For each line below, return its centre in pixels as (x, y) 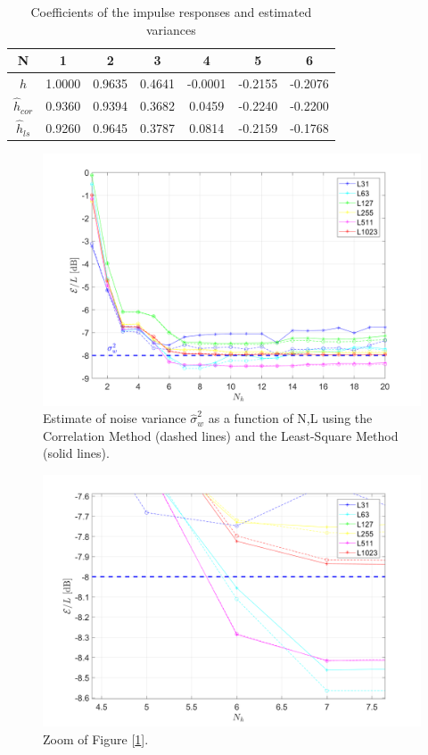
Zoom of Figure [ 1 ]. (96, 739)
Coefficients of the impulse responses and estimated (171, 12)
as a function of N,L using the (290, 418)
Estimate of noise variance (115, 418)
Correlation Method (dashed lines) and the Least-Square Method (221, 435)
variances (171, 29)
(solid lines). (76, 453)
